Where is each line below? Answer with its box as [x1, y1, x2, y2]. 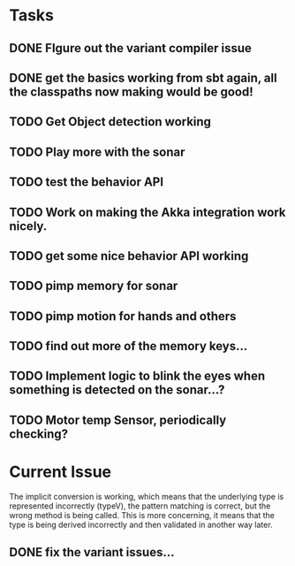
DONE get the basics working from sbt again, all [9, 70, 277, 85]
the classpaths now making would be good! [9, 84, 253, 99]
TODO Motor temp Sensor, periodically [9, 412, 227, 427]
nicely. [9, 218, 48, 233]
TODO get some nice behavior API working [9, 249, 249, 264]
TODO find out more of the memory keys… [9, 339, 248, 354]
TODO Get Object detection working [9, 114, 212, 129]
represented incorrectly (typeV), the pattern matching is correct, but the [9, 501, 271, 511]
